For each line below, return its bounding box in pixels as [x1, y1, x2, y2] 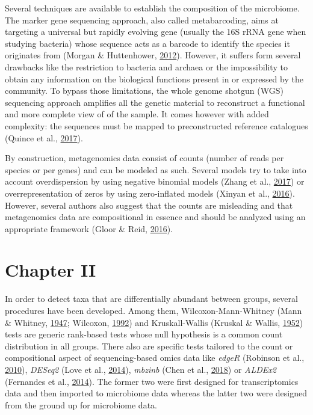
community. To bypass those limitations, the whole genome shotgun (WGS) [5, 84, 284, 97]
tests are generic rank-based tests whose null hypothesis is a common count [5, 328, 283, 340]
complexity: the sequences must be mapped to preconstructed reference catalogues [5, 119, 308, 132]
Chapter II [5, 257, 96, 282]
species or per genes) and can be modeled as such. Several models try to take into [5, 163, 306, 176]
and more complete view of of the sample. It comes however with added [5, 108, 269, 120]
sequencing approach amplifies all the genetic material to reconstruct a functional [5, 96, 305, 108]
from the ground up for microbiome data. [5, 398, 157, 411]
